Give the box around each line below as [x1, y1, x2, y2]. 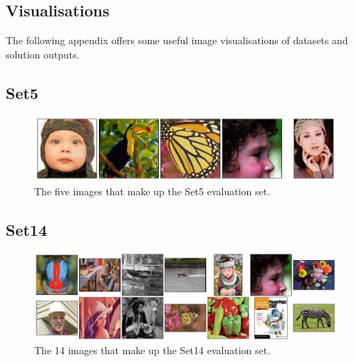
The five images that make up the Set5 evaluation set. [34, 183, 271, 198]
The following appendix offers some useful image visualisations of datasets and [6, 33, 348, 48]
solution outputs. [6, 46, 80, 61]
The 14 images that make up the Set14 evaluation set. [34, 343, 271, 358]
